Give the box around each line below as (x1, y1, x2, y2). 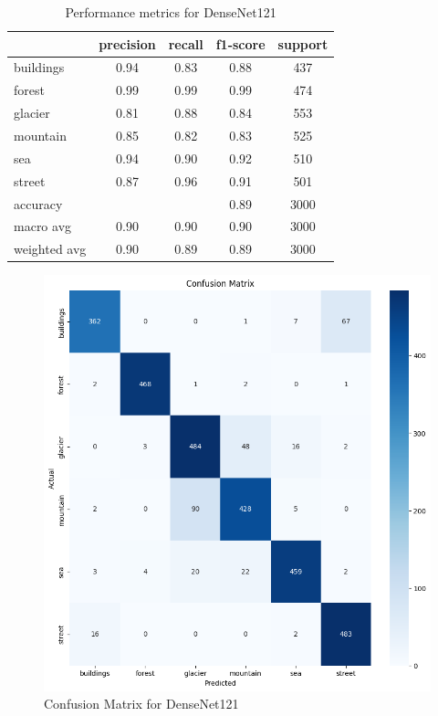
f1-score (215, 34, 266, 53)
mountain (14, 125, 67, 144)
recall (168, 34, 203, 53)
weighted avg (14, 239, 87, 258)
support (277, 34, 328, 53)
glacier (14, 103, 50, 122)
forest (14, 80, 45, 100)
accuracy (14, 194, 63, 213)
